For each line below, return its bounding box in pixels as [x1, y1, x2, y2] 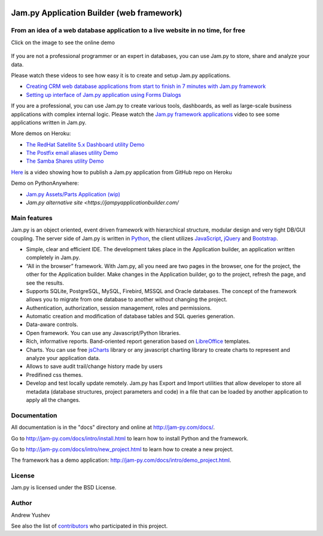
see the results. [26, 279, 64, 287]
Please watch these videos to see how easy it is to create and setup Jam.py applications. [11, 72, 231, 79]
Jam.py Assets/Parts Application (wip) [26, 190, 121, 197]
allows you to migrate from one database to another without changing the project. [26, 296, 227, 303]
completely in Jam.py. [26, 254, 80, 261]
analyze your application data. [26, 355, 100, 362]
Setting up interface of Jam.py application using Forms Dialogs [26, 91, 182, 98]
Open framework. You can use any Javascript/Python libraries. [26, 329, 181, 336]
